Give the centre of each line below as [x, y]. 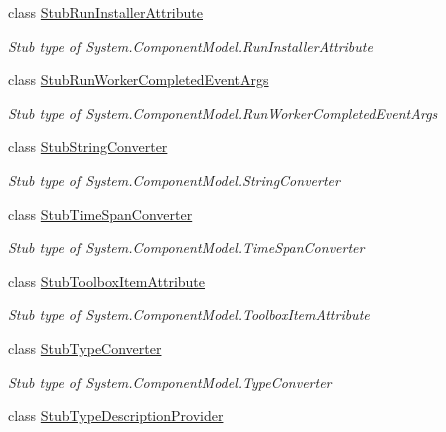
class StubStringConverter [88, 146]
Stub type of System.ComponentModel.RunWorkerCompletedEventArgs [223, 112]
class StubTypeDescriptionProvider [116, 415]
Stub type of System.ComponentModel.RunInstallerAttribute [190, 45]
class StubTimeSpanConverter [100, 213]
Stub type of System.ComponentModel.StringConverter [174, 179]
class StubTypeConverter [85, 347]
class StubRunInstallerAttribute [105, 12]
